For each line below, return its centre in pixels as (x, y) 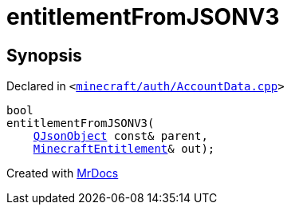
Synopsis (44, 55)
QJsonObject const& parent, (120, 136)
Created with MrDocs (63, 173)
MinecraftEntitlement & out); (124, 149)
